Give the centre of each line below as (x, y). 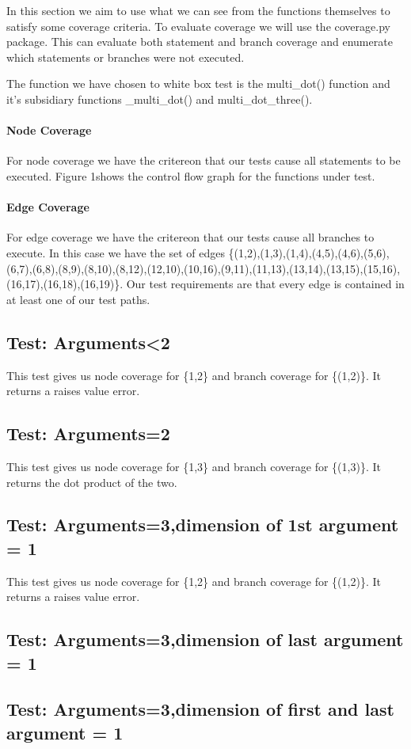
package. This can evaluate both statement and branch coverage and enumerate (200, 42)
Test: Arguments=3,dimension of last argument (205, 639)
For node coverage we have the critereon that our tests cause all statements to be (204, 160)
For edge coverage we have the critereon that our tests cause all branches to (190, 237)
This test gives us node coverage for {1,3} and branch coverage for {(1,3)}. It (194, 466)
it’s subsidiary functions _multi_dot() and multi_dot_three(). (160, 99)
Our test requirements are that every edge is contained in (265, 284)
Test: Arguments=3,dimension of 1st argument (203, 525)
